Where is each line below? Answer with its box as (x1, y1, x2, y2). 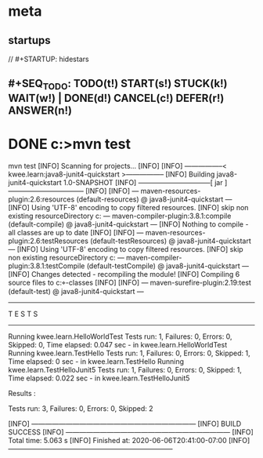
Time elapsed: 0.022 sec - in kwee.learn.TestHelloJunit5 (8, 373, 190, 383)
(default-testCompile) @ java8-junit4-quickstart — (86, 261, 249, 271)
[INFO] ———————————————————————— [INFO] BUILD (8, 419, 242, 428)
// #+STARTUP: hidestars (8, 54, 89, 64)
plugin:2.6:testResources (8, 236, 88, 245)
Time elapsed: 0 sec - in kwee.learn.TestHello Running (8, 356, 185, 366)
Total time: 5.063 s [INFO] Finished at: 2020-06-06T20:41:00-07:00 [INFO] (8, 435, 250, 445)
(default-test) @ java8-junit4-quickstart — (8, 286, 145, 296)
